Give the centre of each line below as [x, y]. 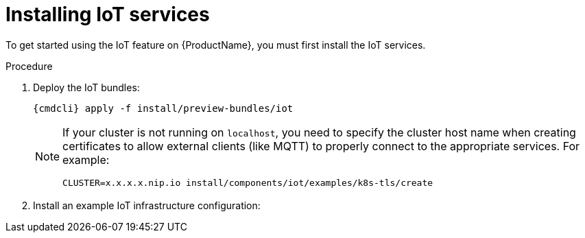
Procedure [29, 66]
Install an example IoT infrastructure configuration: [147, 205]
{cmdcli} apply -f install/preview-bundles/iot [163, 108]
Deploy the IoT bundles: [86, 87]
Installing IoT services [108, 14]
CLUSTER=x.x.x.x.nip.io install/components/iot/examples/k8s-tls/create [248, 182]
